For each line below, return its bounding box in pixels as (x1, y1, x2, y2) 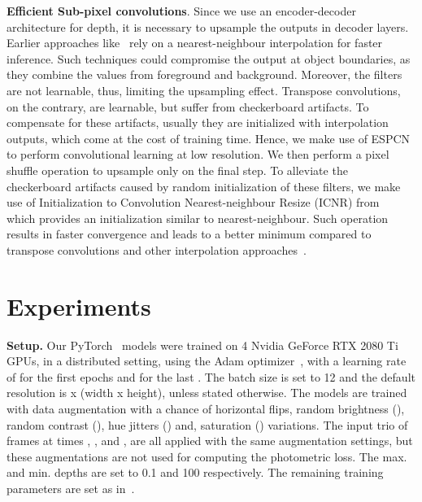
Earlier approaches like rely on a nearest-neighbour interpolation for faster (7, 34, 383, 51)
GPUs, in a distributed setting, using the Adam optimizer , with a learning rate (7, 352, 407, 369)
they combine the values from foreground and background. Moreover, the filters (7, 66, 402, 83)
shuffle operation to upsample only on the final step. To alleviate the (7, 161, 348, 178)
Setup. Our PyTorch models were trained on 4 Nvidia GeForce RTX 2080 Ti (7, 336, 398, 353)
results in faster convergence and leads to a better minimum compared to (7, 225, 372, 242)
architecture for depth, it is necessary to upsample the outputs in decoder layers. (7, 18, 409, 35)
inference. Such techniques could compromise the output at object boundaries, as (7, 50, 411, 67)
